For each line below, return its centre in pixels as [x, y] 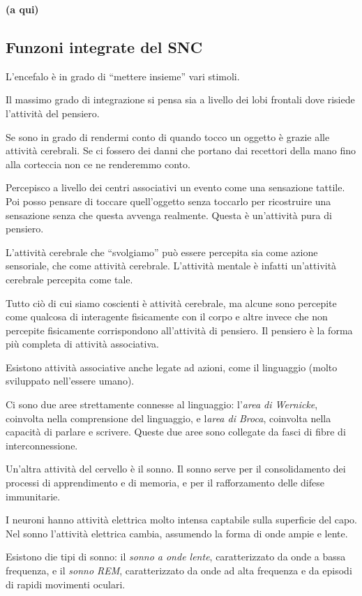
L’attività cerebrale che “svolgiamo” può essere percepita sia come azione [162, 252]
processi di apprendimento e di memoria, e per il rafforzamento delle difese [165, 483]
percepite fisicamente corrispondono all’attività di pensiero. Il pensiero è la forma [179, 330]
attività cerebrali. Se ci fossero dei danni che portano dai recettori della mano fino [181, 150]
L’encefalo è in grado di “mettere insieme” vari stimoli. [123, 76]
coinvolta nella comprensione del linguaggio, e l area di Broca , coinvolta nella [168, 418]
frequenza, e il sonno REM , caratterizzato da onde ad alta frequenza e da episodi [179, 571]
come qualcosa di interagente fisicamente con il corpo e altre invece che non [167, 316]
